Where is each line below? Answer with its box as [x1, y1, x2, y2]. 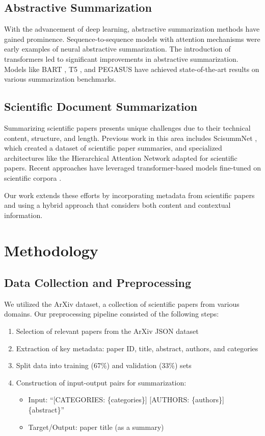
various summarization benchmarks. [4, 74, 116, 84]
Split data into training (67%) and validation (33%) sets [16, 360, 192, 371]
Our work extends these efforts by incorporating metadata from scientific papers [4, 189, 255, 200]
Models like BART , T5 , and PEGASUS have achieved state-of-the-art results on [4, 63, 259, 74]
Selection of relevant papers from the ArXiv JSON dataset [16, 326, 199, 336]
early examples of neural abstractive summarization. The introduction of [4, 43, 231, 54]
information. [4, 209, 43, 220]
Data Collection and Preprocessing [4, 275, 192, 290]
